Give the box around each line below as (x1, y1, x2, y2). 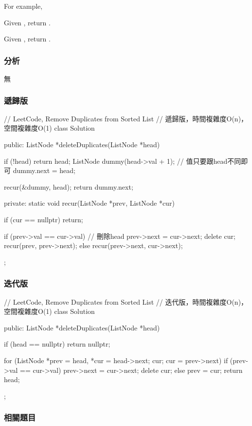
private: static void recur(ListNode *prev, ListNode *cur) (4, 198, 175, 208)
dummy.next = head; (13, 165, 76, 175)
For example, (4, 1, 43, 11)
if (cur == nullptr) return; (4, 214, 83, 224)
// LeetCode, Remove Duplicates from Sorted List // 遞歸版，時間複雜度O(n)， (4, 113, 248, 123)
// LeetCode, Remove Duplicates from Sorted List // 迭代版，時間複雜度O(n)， (4, 296, 248, 307)
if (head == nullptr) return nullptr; (4, 339, 110, 349)
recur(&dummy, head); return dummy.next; (4, 181, 133, 192)
